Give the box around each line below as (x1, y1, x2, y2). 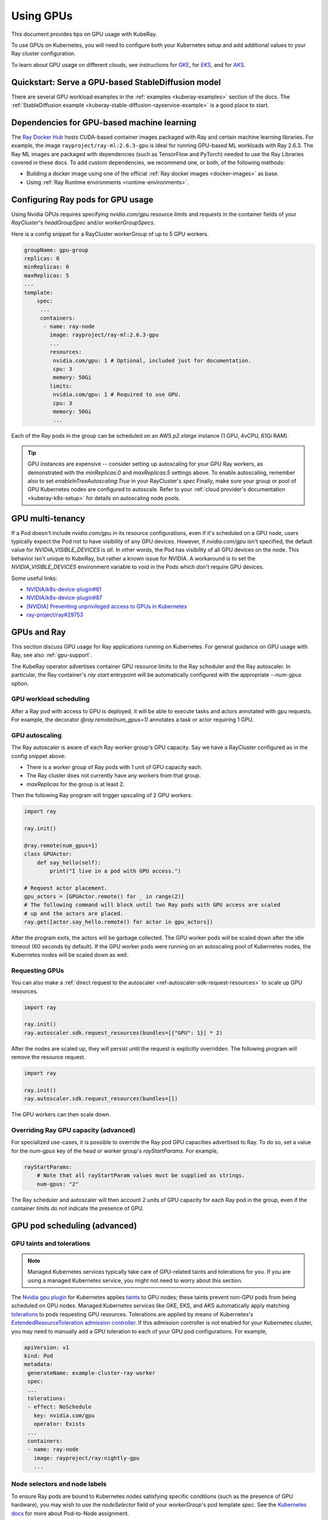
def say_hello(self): (36, 859, 101, 866)
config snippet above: (11, 752, 66, 759)
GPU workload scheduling (11, 695, 90, 703)
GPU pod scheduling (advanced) (11, 1220, 137, 1231)
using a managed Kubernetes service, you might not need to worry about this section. (27, 1277, 243, 1284)
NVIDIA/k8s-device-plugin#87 (26, 594, 103, 601)
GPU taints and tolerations (11, 1239, 91, 1248)
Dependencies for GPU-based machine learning (11, 117, 197, 128)
